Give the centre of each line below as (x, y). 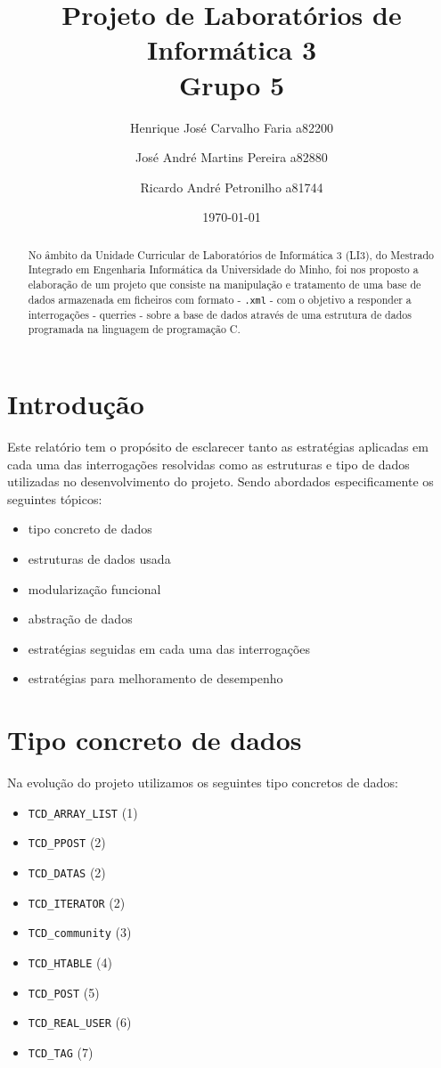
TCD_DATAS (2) (67, 872)
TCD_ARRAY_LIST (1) (83, 812)
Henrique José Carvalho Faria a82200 (232, 127)
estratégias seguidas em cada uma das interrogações (169, 648)
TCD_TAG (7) (61, 1052)
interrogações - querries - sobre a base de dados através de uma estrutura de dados (220, 314)
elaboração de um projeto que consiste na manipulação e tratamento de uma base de (225, 284)
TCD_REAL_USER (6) (80, 1022)
